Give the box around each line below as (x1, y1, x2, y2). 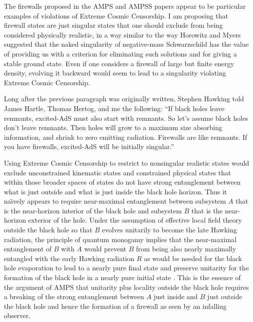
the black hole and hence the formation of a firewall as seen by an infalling (4, 301, 227, 311)
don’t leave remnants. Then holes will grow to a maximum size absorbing (4, 122, 222, 133)
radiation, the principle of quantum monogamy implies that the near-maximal (4, 234, 237, 244)
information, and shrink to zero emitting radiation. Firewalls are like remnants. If (4, 132, 247, 142)
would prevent (84, 244, 127, 254)
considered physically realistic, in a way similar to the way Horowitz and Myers (4, 29, 241, 39)
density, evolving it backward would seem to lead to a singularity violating (4, 68, 226, 78)
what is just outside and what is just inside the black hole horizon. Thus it (4, 186, 227, 196)
